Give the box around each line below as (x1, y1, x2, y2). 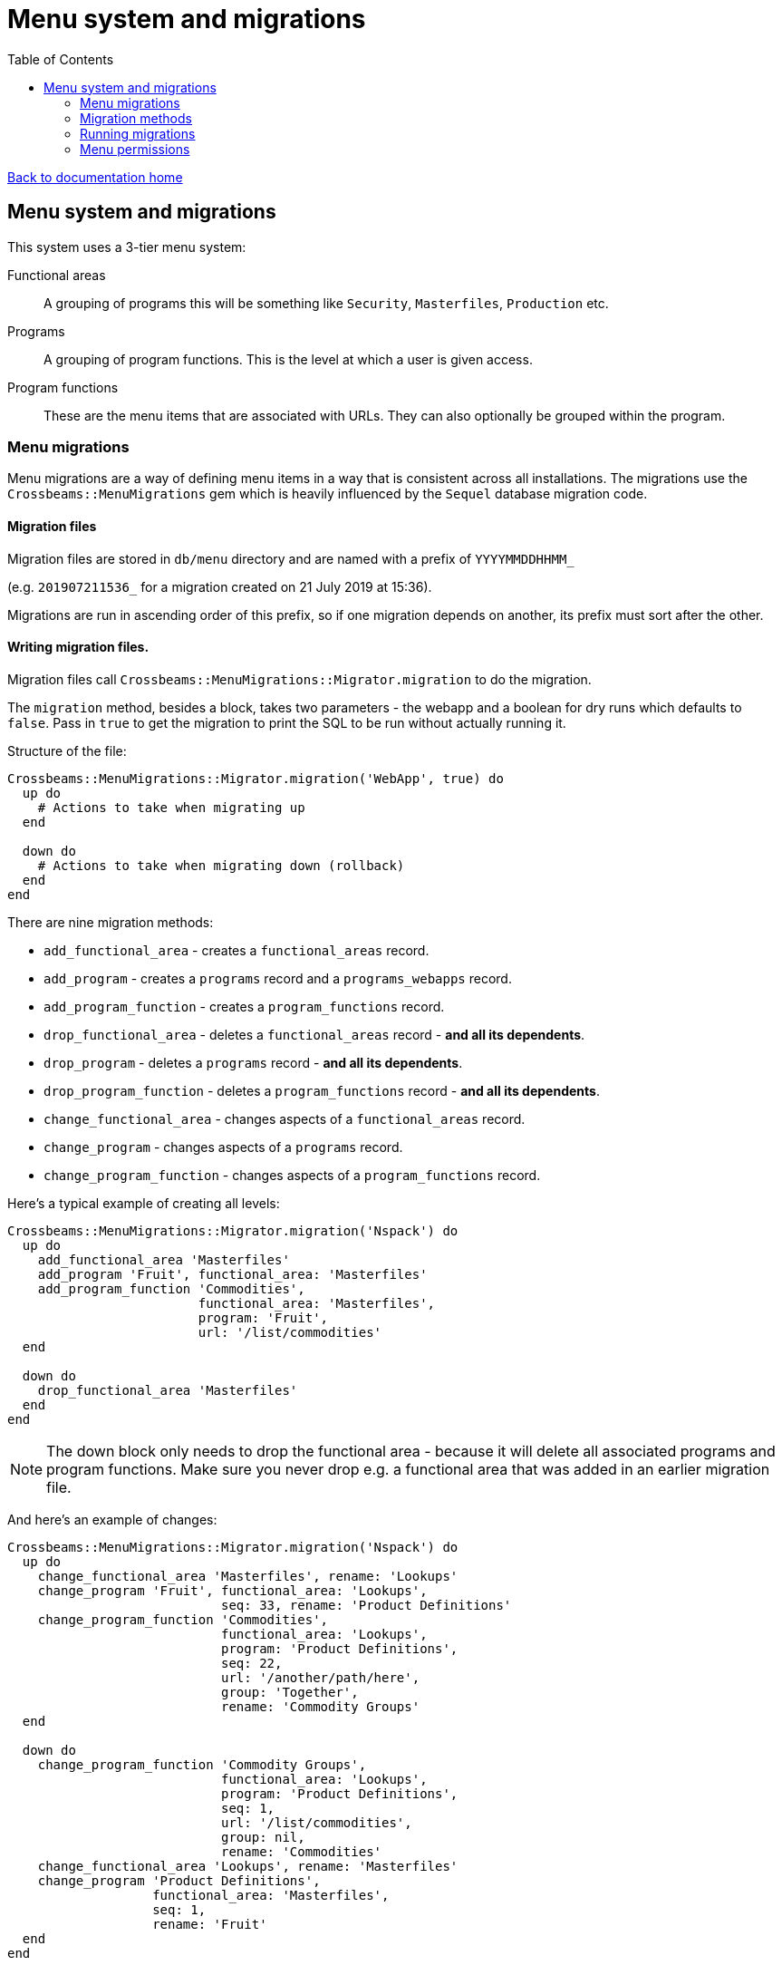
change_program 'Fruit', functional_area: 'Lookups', (37, 1583, 428, 1598)
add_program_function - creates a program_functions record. (43, 998, 445, 1014)
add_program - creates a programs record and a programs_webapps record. (43, 970, 512, 986)
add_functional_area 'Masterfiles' (37, 1252, 290, 1267)
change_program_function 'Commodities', (37, 1612, 329, 1627)
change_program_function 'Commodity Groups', (37, 1757, 367, 1772)
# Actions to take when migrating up (37, 799, 305, 815)
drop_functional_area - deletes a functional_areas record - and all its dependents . (43, 1026, 585, 1042)
